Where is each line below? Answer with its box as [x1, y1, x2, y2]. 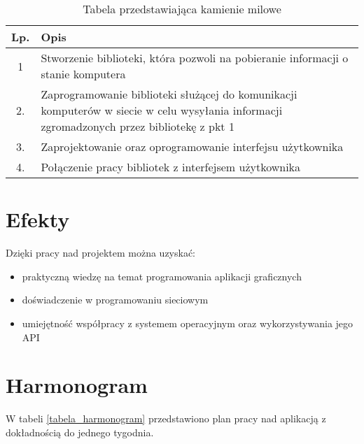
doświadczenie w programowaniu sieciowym [22, 292, 209, 307]
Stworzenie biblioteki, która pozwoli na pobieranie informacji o [41, 50, 349, 66]
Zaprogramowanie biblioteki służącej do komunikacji [41, 86, 297, 102]
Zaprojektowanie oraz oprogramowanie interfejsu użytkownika [41, 138, 344, 155]
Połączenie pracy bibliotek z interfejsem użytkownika [41, 159, 301, 175]
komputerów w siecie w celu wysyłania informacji [41, 102, 283, 118]
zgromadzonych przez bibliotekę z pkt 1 [41, 118, 234, 134]
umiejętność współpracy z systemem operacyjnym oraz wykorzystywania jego [22, 315, 353, 330]
